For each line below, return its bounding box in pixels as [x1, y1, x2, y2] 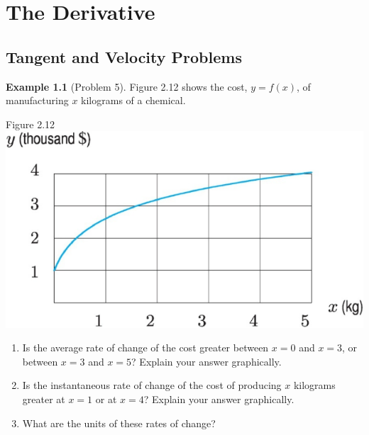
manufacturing [6, 93, 69, 108]
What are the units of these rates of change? [22, 415, 216, 430]
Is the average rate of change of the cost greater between [22, 340, 269, 355]
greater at [22, 391, 65, 406]
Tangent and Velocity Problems [6, 45, 242, 67]
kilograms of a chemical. [81, 93, 186, 108]
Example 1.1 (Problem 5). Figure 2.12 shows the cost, [6, 79, 248, 94]
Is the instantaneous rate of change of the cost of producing [22, 378, 282, 392]
